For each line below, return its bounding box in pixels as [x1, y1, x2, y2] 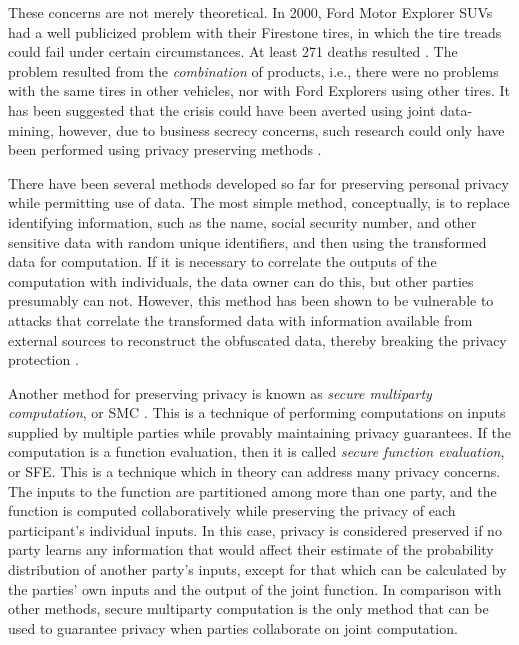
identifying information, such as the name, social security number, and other [8, 211, 477, 232]
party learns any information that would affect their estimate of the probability [8, 539, 494, 560]
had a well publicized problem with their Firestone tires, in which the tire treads [8, 21, 502, 42]
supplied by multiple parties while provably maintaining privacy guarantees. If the [8, 421, 511, 442]
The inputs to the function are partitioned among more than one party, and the [8, 480, 497, 501]
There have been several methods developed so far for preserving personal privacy [8, 172, 509, 193]
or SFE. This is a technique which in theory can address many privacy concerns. [8, 461, 501, 482]
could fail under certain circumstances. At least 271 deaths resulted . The [8, 41, 458, 62]
